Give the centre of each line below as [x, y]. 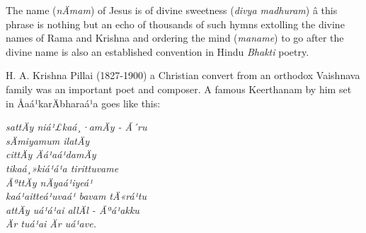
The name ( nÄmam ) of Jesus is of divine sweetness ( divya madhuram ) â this [172, 10]
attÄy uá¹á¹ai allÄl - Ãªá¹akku [73, 209]
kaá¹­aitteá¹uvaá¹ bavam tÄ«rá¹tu [76, 196]
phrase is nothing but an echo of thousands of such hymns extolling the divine [175, 24]
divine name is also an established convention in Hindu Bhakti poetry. [158, 51]
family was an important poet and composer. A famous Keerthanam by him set [179, 89]
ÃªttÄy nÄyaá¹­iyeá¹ [49, 182]
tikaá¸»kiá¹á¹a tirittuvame [62, 168]
